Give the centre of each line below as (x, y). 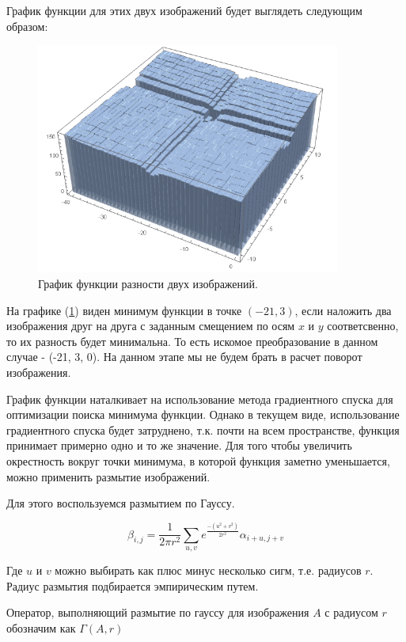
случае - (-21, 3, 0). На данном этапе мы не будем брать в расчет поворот (184, 357)
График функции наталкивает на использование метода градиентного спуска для (200, 399)
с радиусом (351, 612)
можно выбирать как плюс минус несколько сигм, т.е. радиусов (208, 570)
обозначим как (41, 627)
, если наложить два (343, 310)
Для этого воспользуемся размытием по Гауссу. (121, 503)
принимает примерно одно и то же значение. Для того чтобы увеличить (179, 445)
